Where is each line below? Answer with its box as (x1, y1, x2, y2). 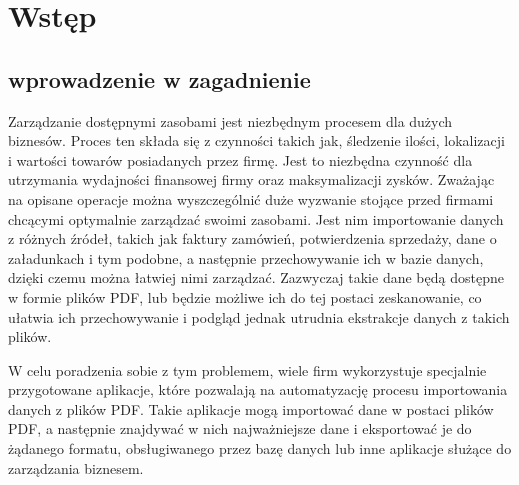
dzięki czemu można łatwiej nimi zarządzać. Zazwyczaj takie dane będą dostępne (8, 267, 504, 288)
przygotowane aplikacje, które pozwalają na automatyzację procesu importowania (8, 379, 508, 400)
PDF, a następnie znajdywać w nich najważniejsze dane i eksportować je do (8, 418, 472, 439)
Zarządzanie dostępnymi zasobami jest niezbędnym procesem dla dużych (8, 110, 453, 131)
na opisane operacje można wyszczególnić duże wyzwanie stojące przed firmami (8, 188, 494, 209)
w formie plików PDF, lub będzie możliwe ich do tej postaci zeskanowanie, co (8, 286, 482, 307)
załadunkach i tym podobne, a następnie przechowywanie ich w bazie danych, (8, 247, 484, 268)
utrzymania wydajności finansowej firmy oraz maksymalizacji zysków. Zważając (8, 169, 495, 190)
